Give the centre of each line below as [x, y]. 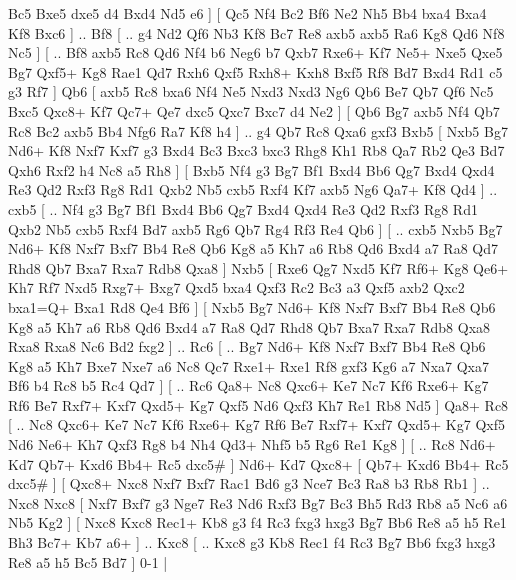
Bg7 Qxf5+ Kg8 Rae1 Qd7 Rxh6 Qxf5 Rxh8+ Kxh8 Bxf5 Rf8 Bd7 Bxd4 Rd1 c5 [255, 71]
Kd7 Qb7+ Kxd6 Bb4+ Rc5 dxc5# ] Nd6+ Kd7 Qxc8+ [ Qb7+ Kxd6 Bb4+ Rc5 [258, 463]
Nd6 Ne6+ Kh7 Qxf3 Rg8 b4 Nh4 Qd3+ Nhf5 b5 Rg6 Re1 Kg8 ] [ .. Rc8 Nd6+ [252, 444]
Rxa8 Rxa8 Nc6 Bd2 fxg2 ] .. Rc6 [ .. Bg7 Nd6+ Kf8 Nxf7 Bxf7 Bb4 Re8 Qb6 [247, 346]
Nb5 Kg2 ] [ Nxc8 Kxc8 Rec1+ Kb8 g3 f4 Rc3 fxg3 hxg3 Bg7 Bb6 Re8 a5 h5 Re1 [257, 522]
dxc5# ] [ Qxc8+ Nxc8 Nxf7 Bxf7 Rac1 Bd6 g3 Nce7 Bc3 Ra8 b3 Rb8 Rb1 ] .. [249, 483]
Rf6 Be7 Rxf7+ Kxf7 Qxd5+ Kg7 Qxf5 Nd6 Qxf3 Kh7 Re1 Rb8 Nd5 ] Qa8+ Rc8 [258, 404]
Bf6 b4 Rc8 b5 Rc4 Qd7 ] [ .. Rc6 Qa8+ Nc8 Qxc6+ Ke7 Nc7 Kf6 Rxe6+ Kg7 [248, 385]
